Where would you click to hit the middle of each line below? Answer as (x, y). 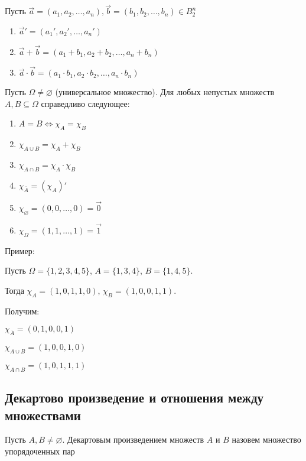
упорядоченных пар (40, 451)
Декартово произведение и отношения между (134, 397)
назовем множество (266, 439)
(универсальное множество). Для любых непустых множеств (165, 92)
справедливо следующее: (85, 103)
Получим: (22, 311)
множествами (43, 415)
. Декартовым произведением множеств (133, 439)
